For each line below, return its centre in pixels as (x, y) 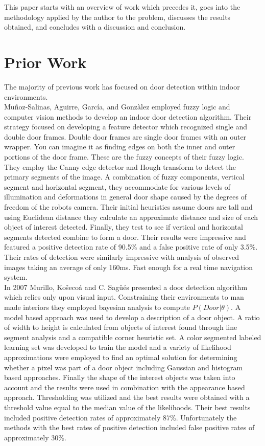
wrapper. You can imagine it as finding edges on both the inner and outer (120, 147)
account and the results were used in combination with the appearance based (125, 387)
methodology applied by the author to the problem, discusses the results (117, 17)
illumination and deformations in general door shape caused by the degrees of (125, 197)
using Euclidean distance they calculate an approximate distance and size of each (131, 217)
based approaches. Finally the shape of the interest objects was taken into (120, 377)
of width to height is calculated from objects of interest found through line (121, 327)
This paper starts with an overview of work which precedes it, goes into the (122, 7)
